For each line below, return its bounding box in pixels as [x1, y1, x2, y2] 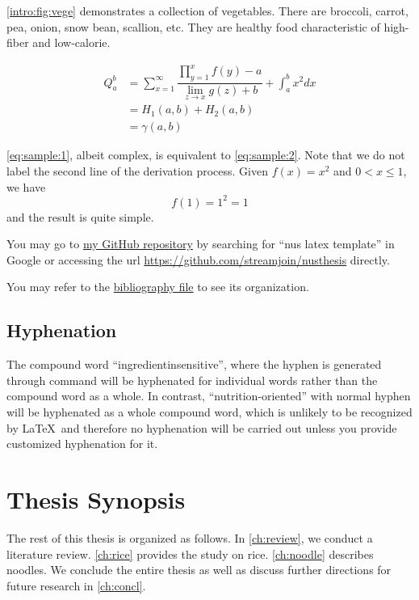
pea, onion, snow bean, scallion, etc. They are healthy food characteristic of [6, 18, 380, 35]
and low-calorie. [32, 34, 111, 51]
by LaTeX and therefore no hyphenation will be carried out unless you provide [6, 419, 397, 436]
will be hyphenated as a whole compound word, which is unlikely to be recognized [6, 404, 413, 420]
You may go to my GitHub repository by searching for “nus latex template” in [6, 235, 395, 252]
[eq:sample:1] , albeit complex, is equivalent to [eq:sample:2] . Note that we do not [6, 146, 405, 163]
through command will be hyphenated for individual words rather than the [6, 371, 378, 388]
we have [6, 178, 46, 195]
